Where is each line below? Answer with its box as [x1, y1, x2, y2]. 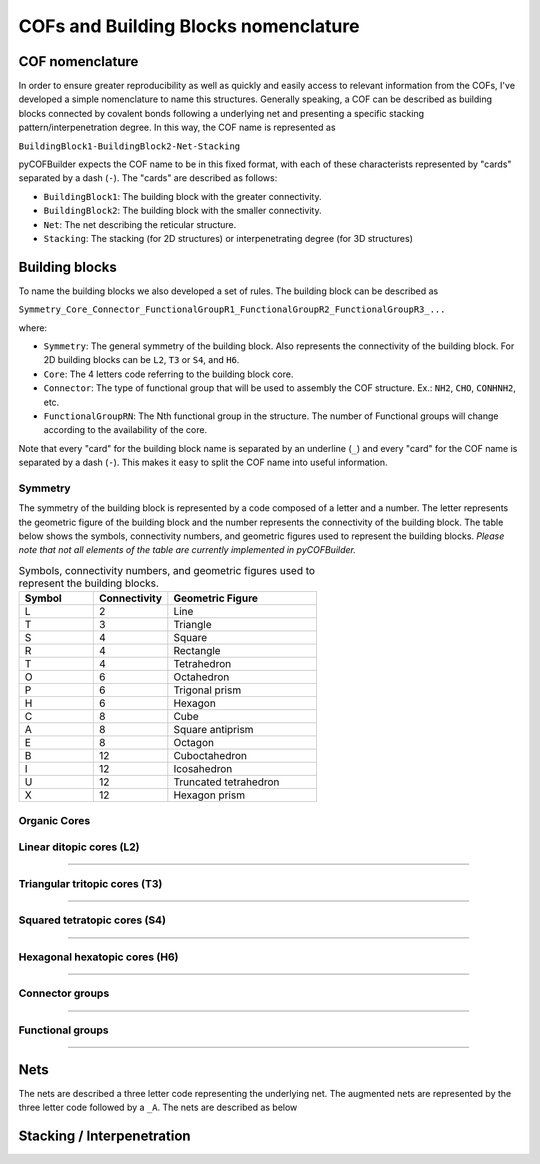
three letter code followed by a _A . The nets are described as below [18, 1101, 298, 1114]
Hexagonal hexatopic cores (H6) [18, 950, 179, 964]
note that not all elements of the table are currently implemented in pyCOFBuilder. [18, 544, 357, 556]
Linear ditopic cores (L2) [18, 840, 140, 854]
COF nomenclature [18, 53, 139, 70]
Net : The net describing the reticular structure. [43, 218, 237, 230]
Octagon [173, 736, 215, 750]
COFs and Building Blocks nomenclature [18, 15, 360, 37]
